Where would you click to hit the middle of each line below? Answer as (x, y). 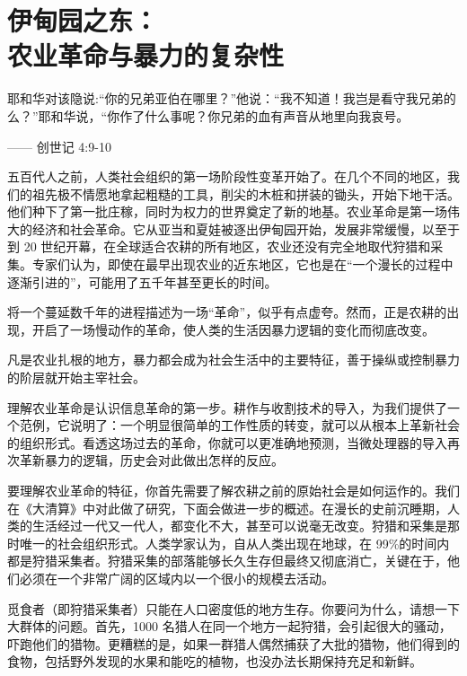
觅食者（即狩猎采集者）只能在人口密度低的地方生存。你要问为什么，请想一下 (233, 608)
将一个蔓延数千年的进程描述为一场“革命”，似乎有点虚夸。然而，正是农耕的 (227, 312)
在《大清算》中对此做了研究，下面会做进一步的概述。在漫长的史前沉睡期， (227, 508)
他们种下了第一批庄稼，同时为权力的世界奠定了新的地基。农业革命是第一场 (227, 211)
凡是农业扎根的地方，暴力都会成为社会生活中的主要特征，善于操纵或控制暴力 (233, 360)
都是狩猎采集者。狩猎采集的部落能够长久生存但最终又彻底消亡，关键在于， (227, 561)
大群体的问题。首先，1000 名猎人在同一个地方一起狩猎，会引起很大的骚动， (229, 626)
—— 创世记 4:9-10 (59, 146)
